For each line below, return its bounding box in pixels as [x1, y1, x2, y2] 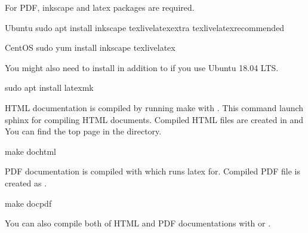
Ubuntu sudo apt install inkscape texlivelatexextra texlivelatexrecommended [5, 21, 285, 33]
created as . [5, 176, 47, 189]
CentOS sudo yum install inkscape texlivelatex [5, 41, 175, 54]
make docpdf [5, 197, 52, 209]
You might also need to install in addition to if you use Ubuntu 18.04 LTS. [5, 61, 279, 73]
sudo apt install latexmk [5, 81, 94, 94]
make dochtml [5, 145, 56, 157]
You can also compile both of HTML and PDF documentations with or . [5, 217, 271, 229]
